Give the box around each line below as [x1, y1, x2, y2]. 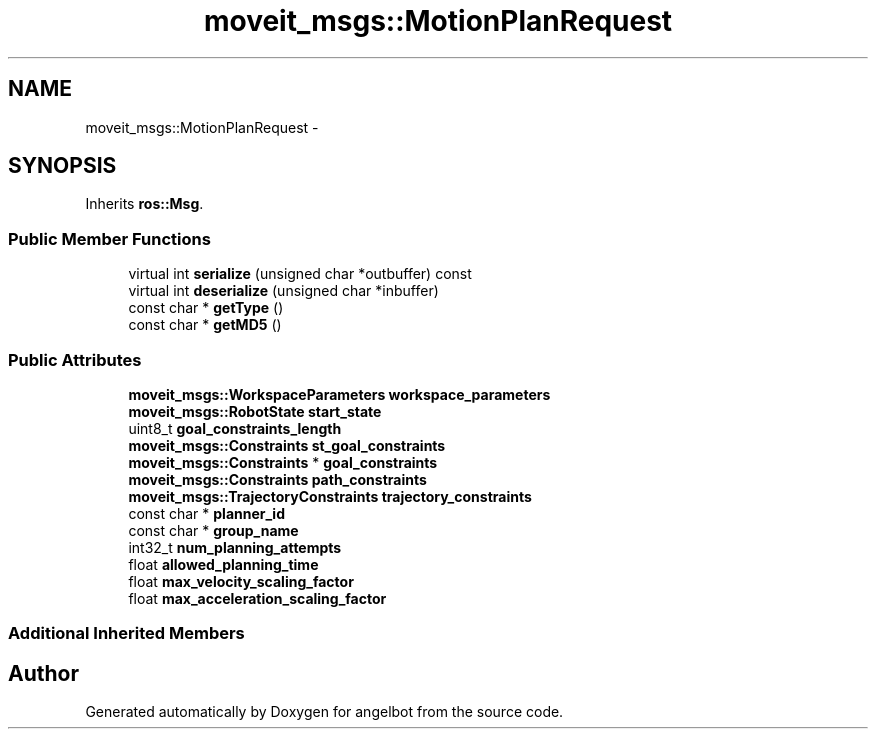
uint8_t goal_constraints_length [128, 419, 342, 437]
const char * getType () [128, 299, 284, 317]
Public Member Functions [8, 228, 211, 249]
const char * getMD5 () [128, 316, 282, 334]
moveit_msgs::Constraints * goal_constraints [128, 453, 438, 471]
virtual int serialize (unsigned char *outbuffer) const [128, 265, 472, 283]
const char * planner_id [128, 504, 285, 522]
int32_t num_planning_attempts [128, 538, 342, 556]
